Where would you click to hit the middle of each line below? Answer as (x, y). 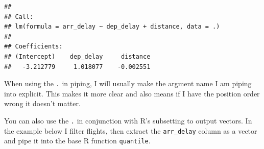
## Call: (19, 17)
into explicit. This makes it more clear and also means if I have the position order (132, 93)
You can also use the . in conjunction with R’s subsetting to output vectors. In (128, 120)
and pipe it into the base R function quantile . (77, 141)
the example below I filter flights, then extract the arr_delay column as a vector (131, 130)
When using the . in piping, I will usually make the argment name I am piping (128, 83)
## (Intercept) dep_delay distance (77, 56)
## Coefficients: (33, 47)
